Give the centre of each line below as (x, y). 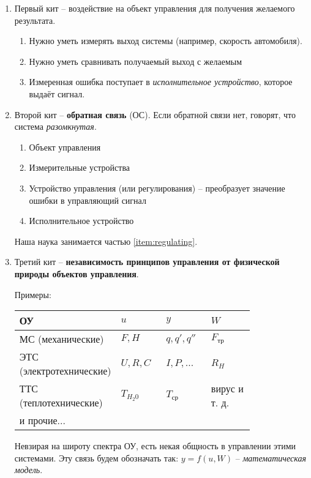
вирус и (227, 389)
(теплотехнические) (61, 403)
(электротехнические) (65, 371)
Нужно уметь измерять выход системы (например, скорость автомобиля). (166, 41)
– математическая (271, 457)
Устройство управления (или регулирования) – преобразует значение (157, 188)
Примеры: (33, 294)
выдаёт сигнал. (57, 93)
